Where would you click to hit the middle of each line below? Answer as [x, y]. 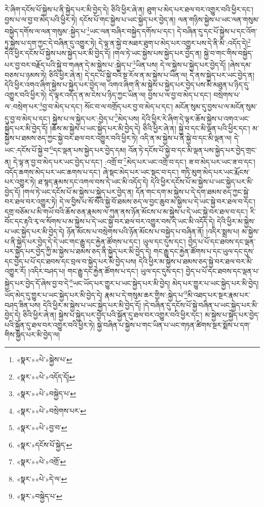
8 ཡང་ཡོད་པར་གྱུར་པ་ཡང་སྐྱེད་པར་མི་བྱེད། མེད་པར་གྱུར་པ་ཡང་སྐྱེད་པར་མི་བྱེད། [164, 282]
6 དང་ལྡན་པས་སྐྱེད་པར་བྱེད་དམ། [88, 149]
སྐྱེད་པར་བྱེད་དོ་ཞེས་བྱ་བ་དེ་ [37, 283]
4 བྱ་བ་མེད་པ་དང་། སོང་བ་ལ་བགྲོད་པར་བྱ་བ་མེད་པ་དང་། [106, 105]
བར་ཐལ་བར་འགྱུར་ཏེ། [31, 201]
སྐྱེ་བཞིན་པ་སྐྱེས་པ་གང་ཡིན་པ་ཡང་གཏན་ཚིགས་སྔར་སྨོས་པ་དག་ [174, 324]
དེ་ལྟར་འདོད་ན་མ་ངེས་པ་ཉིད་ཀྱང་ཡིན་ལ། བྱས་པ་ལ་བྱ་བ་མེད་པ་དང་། [130, 94]
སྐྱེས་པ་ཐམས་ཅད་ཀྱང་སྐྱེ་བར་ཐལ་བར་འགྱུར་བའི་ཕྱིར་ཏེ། [71, 138]
